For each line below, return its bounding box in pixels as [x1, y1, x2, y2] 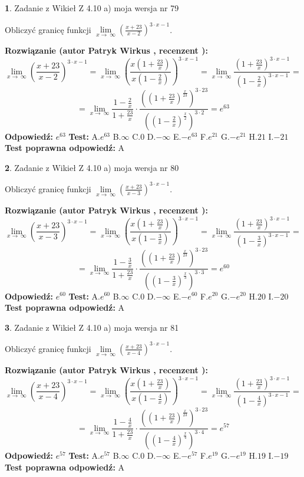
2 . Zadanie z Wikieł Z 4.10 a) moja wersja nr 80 [5, 161, 179, 173]
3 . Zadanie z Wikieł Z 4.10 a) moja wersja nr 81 [5, 321, 179, 333]
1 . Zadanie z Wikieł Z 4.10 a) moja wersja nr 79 [5, 2, 179, 14]
